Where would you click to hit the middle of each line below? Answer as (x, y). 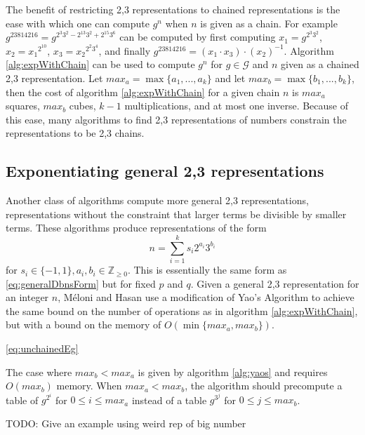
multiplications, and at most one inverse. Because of (237, 106)
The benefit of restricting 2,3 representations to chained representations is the (173, 9)
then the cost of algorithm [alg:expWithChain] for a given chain (143, 92)
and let (230, 78)
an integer (27, 297)
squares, (23, 106)
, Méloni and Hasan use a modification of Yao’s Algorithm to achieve (206, 297)
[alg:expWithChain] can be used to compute (100, 64)
